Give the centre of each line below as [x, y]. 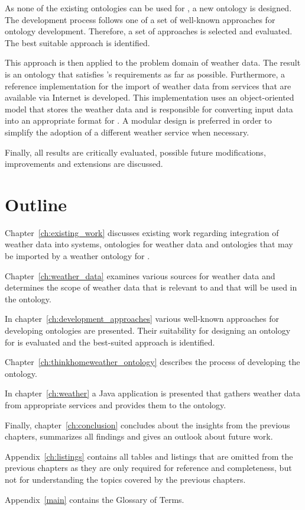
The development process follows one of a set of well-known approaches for [140, 19]
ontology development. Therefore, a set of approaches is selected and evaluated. [149, 31]
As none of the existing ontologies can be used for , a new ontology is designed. [148, 8]
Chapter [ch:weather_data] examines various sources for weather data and [140, 275]
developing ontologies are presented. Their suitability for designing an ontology [148, 330]
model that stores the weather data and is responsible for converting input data [149, 109]
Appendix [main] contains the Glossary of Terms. [95, 499]
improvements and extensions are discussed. [84, 164]
